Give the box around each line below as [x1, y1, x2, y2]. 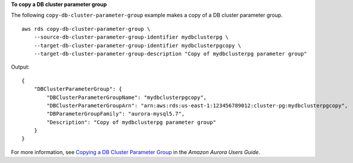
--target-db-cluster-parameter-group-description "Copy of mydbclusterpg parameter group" [33, 50, 308, 57]
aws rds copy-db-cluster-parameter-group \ [21, 25, 151, 32]
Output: [11, 63, 30, 71]
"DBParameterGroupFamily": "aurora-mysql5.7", [46, 110, 185, 117]
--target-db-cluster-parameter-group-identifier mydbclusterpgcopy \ [33, 42, 242, 49]
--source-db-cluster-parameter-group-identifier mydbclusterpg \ [33, 34, 229, 41]
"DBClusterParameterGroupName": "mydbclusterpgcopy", [46, 94, 207, 101]
